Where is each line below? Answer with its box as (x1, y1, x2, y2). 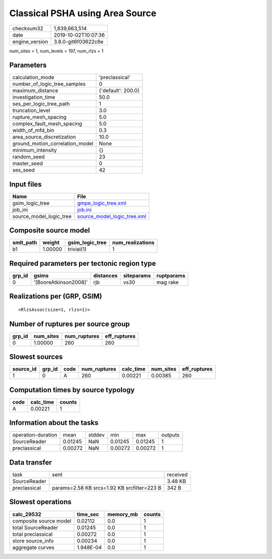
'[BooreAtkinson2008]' (33, 279, 88, 286)
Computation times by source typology (9, 385, 135, 394)
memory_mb (107, 511, 138, 518)
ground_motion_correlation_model (12, 140, 94, 147)
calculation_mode (12, 74, 55, 81)
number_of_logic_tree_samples (12, 81, 86, 88)
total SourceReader (12, 524, 58, 531)
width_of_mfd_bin (12, 127, 55, 134)
